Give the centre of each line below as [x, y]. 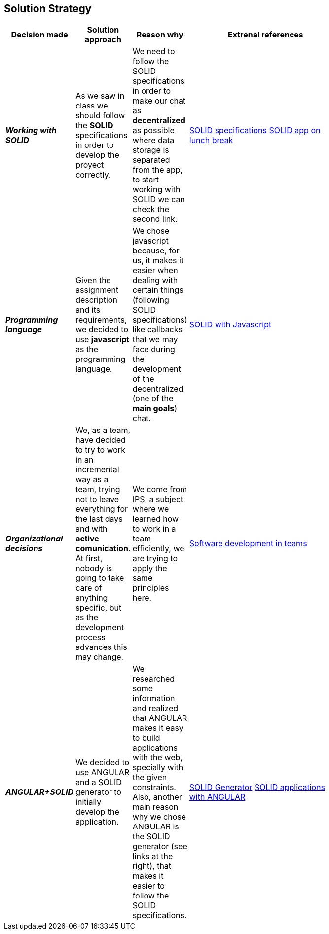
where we [151, 509]
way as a [92, 480]
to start [146, 180]
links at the [153, 856]
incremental [97, 470]
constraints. [154, 787]
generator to [98, 792]
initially [89, 802]
